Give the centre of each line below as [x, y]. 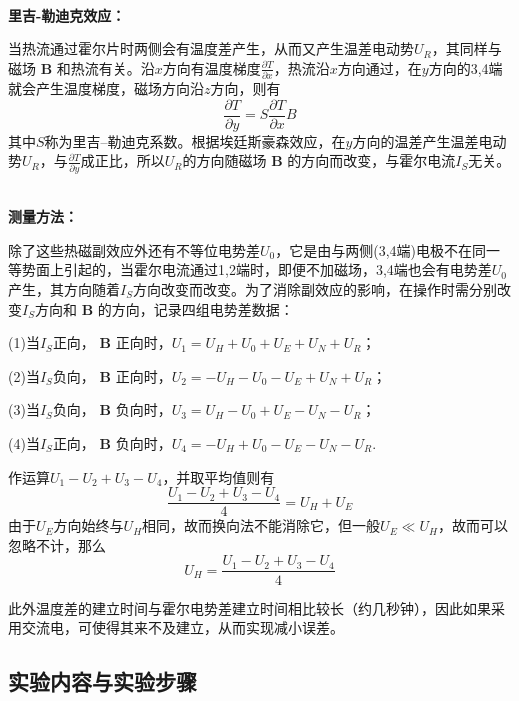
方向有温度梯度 [211, 67]
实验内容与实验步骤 [102, 681]
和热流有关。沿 [105, 67]
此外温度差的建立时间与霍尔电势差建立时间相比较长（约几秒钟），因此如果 [249, 607]
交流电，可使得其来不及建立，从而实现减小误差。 [182, 627]
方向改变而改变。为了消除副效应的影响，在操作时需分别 [314, 289]
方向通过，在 [379, 67]
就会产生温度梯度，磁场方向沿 [106, 88]
